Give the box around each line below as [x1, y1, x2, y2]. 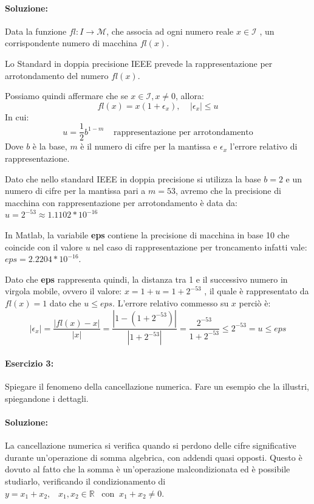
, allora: [176, 89, 204, 102]
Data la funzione [5, 24, 67, 37]
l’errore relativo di [230, 140, 298, 153]
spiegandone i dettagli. [5, 392, 89, 404]
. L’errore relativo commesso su [112, 296, 229, 309]
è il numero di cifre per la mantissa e [80, 140, 217, 153]
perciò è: [239, 296, 271, 309]
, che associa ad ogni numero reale [106, 24, 234, 37]
